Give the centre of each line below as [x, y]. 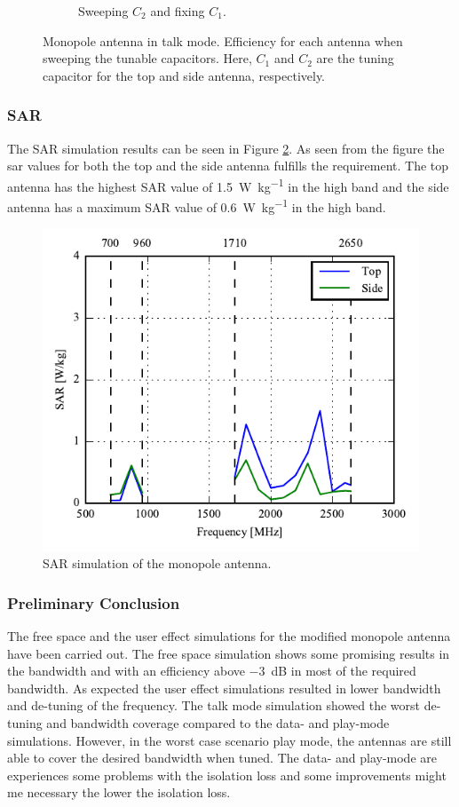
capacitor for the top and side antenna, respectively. [184, 75]
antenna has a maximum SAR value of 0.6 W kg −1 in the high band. [197, 206]
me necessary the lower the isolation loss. [119, 792]
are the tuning [355, 58]
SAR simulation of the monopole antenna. [157, 563]
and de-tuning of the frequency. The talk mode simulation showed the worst [214, 705]
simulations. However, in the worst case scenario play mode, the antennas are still [229, 740]
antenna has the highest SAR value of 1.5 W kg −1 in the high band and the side [228, 185]
